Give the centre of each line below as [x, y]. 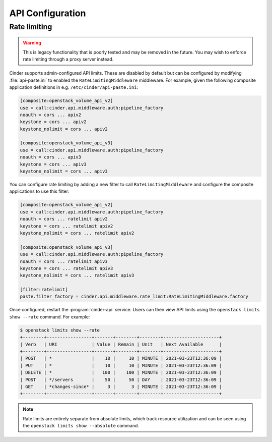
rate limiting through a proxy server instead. [68, 59]
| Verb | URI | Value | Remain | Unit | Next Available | [121, 344]
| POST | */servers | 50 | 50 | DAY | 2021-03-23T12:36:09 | [121, 379]
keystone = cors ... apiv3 [53, 164]
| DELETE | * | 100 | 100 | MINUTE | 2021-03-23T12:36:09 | [121, 373]
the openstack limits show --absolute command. [81, 426]
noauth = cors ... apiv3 [51, 157]
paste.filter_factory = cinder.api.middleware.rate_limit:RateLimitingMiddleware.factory [134, 297]
